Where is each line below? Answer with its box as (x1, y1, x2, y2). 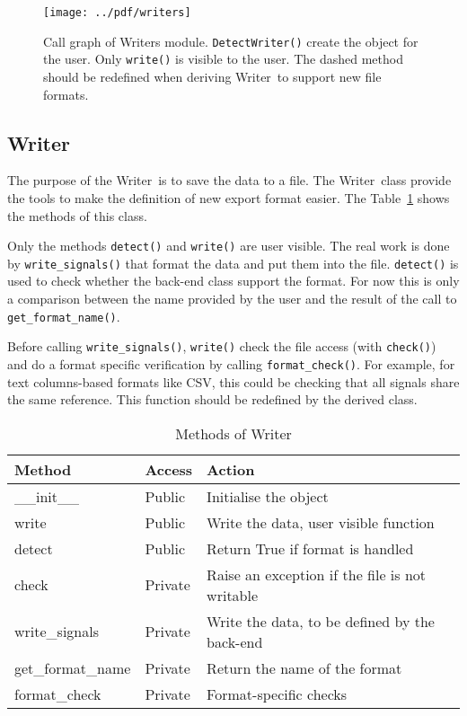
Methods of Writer (175, 422, 292, 444)
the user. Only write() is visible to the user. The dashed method (43, 49, 403, 68)
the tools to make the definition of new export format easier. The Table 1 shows (7, 188, 450, 207)
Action (207, 458, 255, 480)
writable (207, 584, 259, 606)
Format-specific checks (207, 683, 348, 704)
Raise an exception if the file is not (207, 563, 427, 585)
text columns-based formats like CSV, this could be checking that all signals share (7, 372, 460, 391)
